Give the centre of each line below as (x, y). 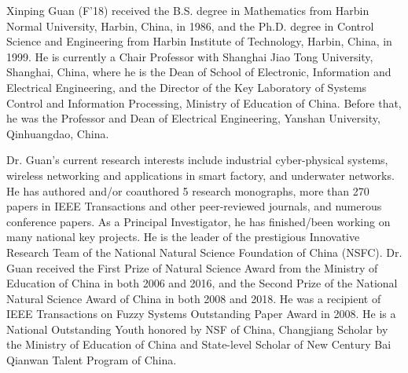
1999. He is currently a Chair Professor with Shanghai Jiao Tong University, (190, 56)
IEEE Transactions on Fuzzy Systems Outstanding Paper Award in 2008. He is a (201, 314)
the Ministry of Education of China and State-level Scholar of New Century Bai (199, 344)
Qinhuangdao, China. (58, 133)
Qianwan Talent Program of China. (92, 360)
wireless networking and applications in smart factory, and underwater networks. (200, 175)
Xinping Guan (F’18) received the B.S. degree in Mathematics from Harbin (188, 10)
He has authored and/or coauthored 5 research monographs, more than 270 (188, 190)
